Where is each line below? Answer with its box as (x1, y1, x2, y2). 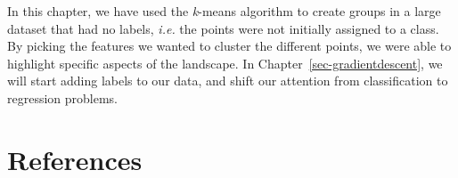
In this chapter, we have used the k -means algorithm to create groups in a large (7, 2, 441, 20)
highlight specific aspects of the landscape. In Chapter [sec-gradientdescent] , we (7, 53, 443, 72)
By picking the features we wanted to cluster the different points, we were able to (7, 36, 452, 55)
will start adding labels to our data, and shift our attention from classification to (7, 71, 448, 90)
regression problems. (7, 88, 119, 107)
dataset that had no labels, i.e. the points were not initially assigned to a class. (7, 19, 439, 37)
